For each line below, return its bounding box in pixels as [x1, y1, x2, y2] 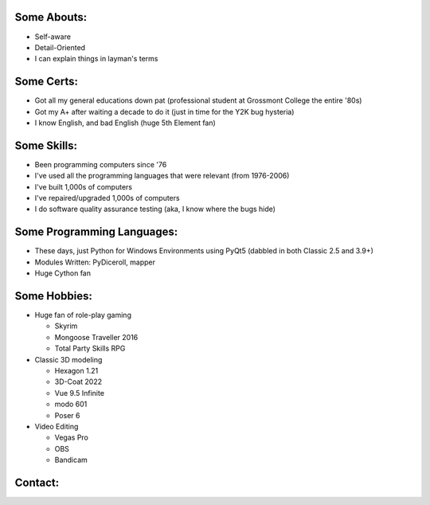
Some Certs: [14, 75, 79, 88]
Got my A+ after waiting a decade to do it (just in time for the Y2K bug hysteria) [34, 107, 295, 116]
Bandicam [54, 455, 88, 465]
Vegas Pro [54, 433, 89, 442]
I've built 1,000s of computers [34, 182, 133, 191]
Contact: [14, 476, 60, 489]
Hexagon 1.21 [54, 366, 99, 375]
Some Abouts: [14, 10, 88, 24]
